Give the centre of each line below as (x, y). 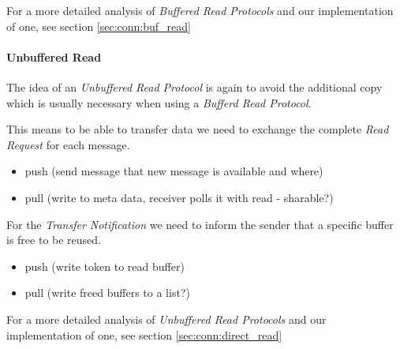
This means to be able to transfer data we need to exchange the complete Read (198, 129)
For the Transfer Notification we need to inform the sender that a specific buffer (200, 224)
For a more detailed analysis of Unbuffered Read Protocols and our (166, 319)
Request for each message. (68, 144)
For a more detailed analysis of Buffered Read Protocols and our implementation (200, 10)
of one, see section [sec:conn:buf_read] (99, 26)
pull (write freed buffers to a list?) (107, 293)
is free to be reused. (54, 240)
